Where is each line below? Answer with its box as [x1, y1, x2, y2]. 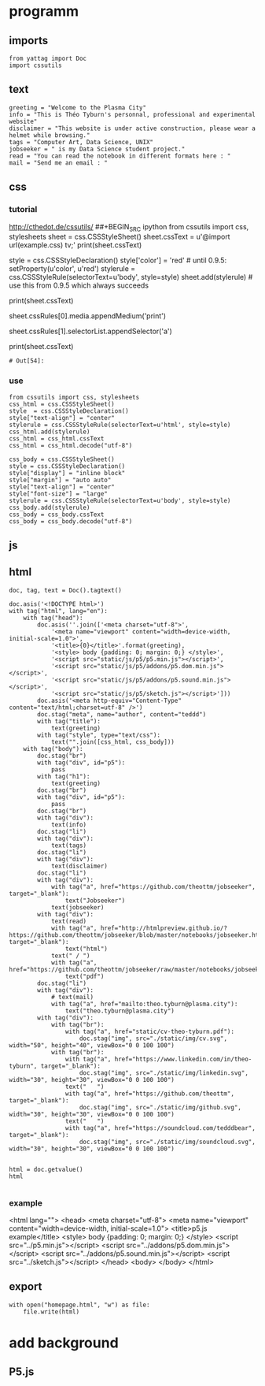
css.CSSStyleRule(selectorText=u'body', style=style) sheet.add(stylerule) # [9, 273, 253, 282]
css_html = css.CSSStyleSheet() [9, 400, 115, 408]
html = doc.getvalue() [9, 1165, 83, 1173]
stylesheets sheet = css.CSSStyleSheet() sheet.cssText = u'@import [9, 232, 230, 242]
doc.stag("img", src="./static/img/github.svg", [79, 1103, 242, 1111]
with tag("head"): [23, 614, 83, 622]
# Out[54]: [9, 357, 45, 365]
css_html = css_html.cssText [9, 434, 105, 443]
